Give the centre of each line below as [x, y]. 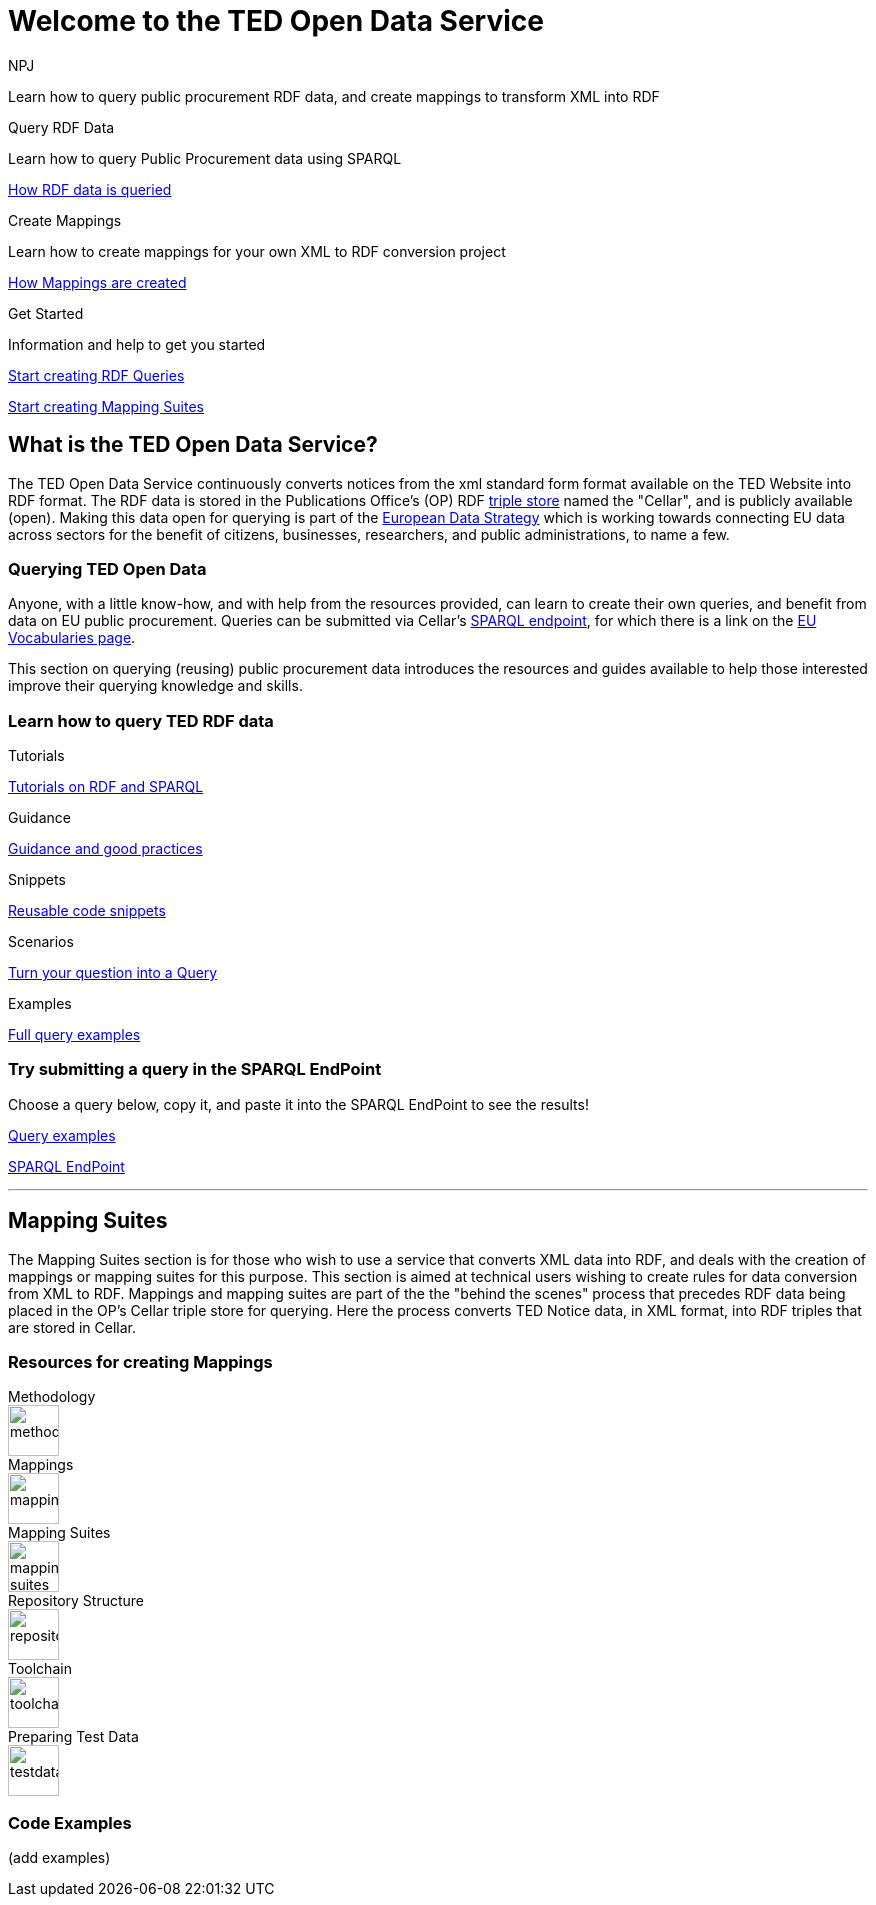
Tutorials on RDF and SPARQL [106, 787]
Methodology [52, 1397]
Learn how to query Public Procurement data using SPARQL [205, 158]
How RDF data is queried [90, 189]
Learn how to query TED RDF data [141, 720]
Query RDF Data [61, 127]
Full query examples [74, 1035]
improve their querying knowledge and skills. [155, 686]
